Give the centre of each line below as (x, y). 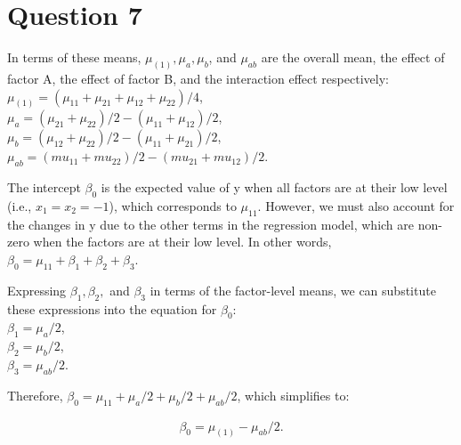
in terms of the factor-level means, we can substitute (293, 290)
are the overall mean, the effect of (353, 57)
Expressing (37, 290)
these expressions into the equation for (112, 308)
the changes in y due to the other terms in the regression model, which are (211, 224)
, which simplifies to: (293, 395)
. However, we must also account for (356, 206)
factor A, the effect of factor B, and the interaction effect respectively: (198, 78)
